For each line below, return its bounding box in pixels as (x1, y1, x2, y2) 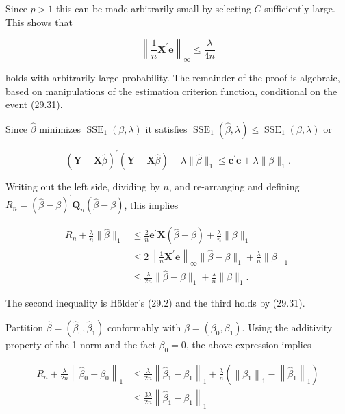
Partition (5, 320, 44, 334)
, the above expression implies (186, 337, 311, 351)
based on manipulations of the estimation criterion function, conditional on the (5, 83, 337, 98)
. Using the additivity (242, 320, 333, 334)
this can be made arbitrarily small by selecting (55, 1, 251, 15)
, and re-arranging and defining (168, 179, 300, 194)
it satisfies (145, 121, 188, 135)
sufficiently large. (264, 1, 335, 15)
